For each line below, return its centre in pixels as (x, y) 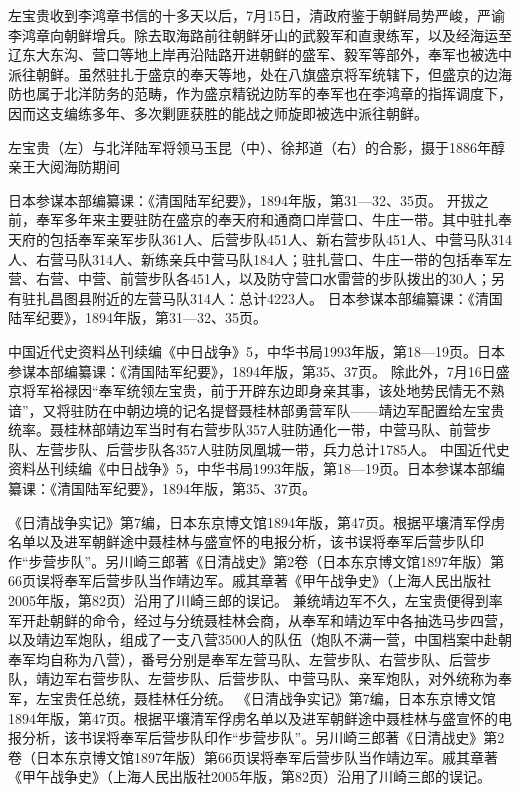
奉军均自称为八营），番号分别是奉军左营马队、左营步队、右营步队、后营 (242, 658)
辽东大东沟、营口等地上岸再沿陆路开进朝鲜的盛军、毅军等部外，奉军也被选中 (260, 54)
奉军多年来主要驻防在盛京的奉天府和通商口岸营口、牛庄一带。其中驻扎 (266, 219)
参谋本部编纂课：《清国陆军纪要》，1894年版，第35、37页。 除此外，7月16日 (252, 370)
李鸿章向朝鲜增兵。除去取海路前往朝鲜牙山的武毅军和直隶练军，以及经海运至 (260, 34)
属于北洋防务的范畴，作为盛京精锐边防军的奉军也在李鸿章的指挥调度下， (273, 93)
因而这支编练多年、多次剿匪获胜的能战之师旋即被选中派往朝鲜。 (218, 112)
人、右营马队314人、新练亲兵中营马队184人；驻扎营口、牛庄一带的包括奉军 (253, 258)
